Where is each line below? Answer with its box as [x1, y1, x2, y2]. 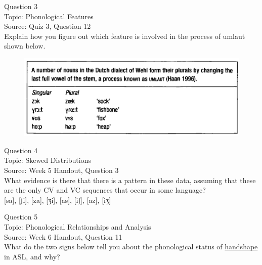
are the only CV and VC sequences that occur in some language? [4, 185, 206, 195]
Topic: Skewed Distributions [4, 155, 91, 165]
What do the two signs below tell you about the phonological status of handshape [4, 241, 258, 252]
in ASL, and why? [4, 251, 60, 261]
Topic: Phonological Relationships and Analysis [4, 221, 151, 232]
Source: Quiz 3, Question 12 [4, 21, 91, 31]
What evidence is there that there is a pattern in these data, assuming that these [4, 174, 256, 185]
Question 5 [4, 211, 38, 222]
